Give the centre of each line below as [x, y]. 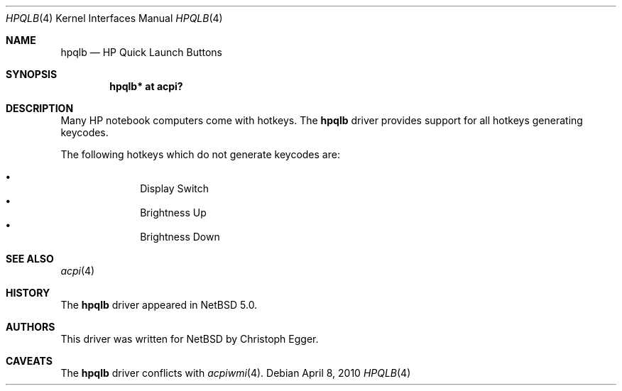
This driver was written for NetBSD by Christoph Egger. [190, 339]
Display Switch [175, 188]
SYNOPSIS [32, 74]
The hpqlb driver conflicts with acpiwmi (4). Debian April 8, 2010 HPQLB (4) [236, 373]
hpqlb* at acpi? [146, 86]
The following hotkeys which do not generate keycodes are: [200, 154]
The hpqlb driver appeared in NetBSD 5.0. [159, 305]
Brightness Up [173, 213]
